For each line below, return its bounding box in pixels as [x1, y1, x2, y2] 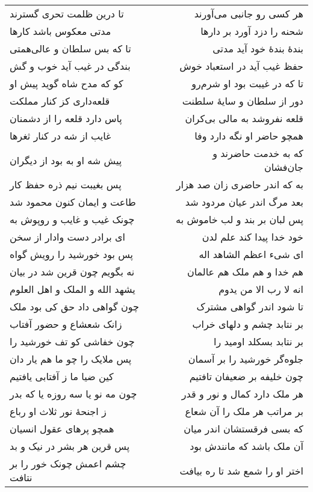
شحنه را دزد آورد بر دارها [200, 24, 303, 38]
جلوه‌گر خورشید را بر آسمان [188, 352, 303, 366]
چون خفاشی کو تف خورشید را [10, 334, 135, 348]
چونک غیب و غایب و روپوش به [10, 212, 135, 226]
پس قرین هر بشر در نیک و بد [10, 439, 130, 453]
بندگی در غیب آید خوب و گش [10, 59, 131, 73]
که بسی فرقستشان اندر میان [184, 422, 303, 435]
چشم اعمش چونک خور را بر [10, 457, 126, 470]
